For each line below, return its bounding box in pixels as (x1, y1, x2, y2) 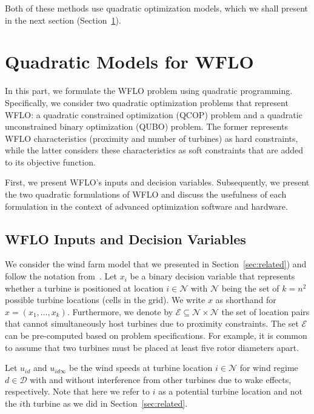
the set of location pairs (221, 305, 310, 318)
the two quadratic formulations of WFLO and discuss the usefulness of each (5, 188, 287, 201)
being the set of (221, 281, 279, 294)
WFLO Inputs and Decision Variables (5, 229, 246, 248)
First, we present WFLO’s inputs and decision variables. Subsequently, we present (5, 176, 310, 189)
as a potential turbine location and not (158, 385, 302, 398)
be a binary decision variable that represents (130, 270, 295, 282)
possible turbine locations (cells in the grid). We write (5, 293, 205, 306)
